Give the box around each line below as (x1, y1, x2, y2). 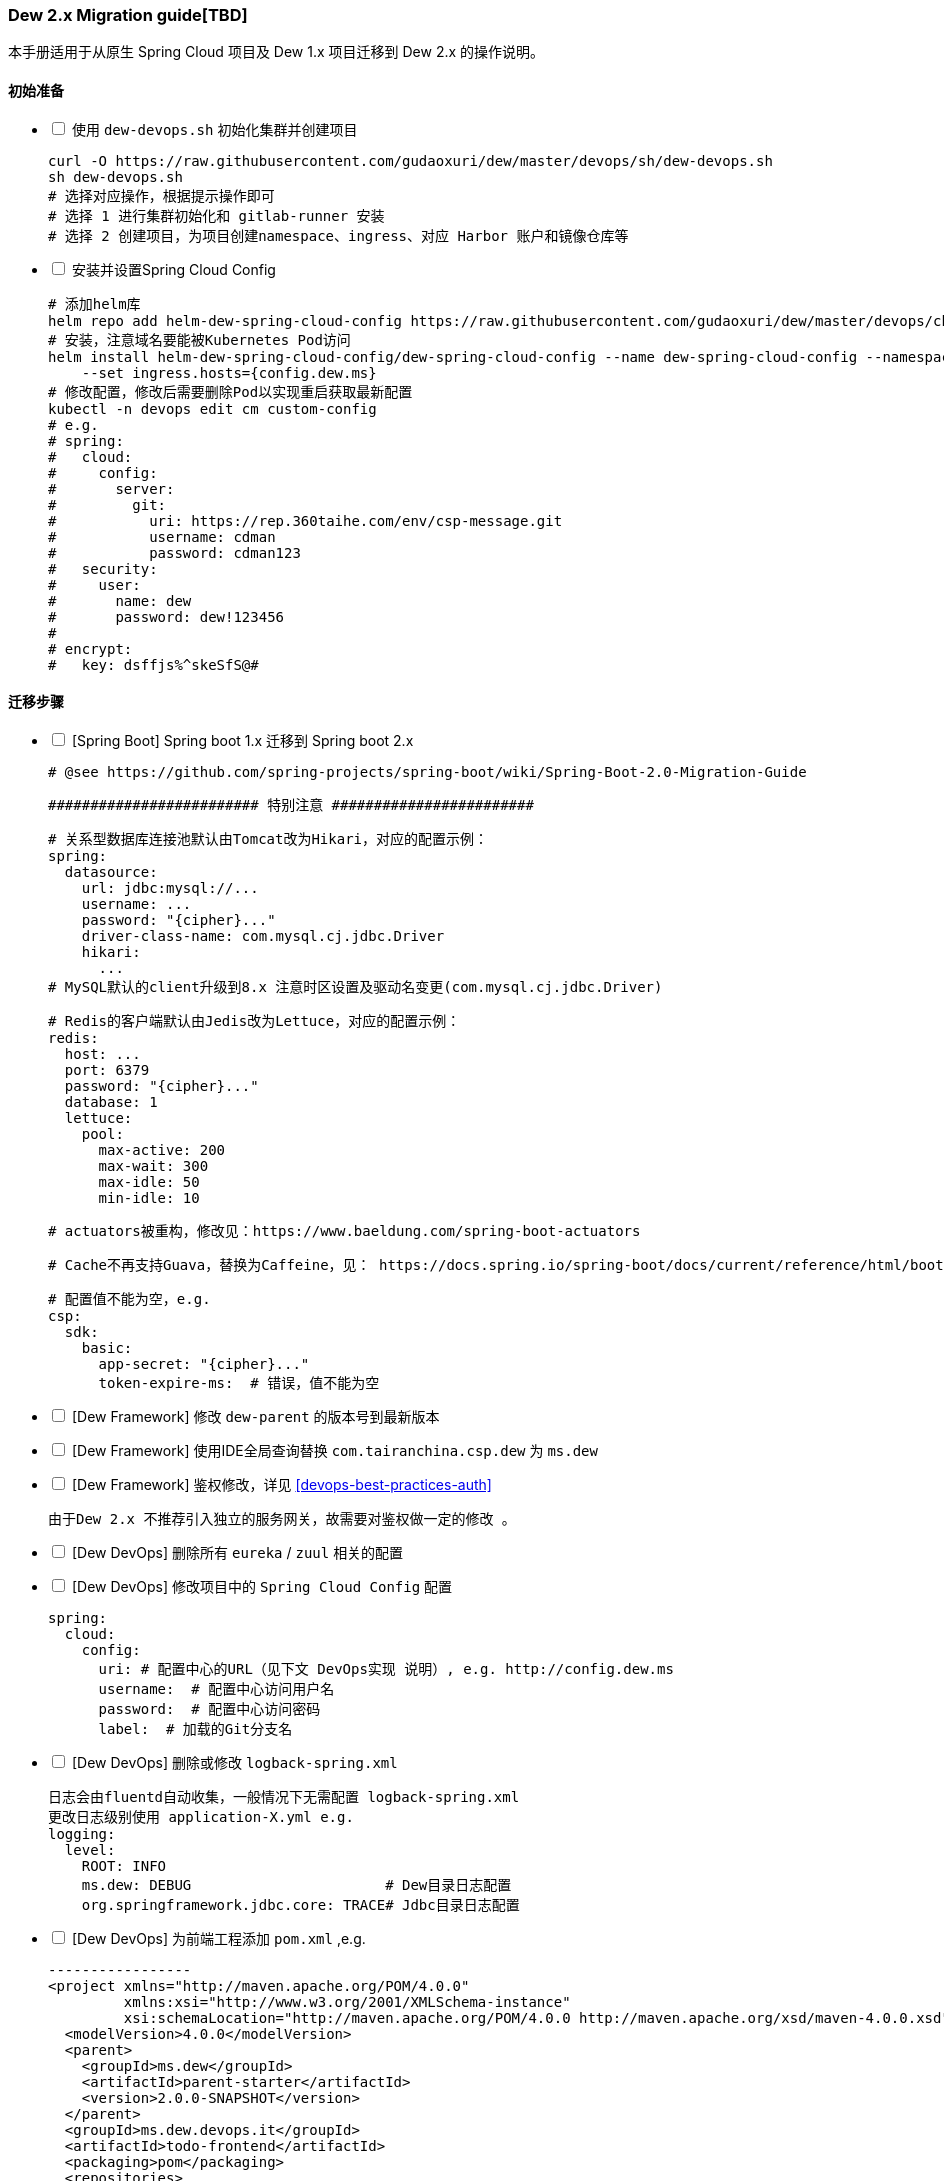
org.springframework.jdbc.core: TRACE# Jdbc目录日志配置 (81, 1896, 520, 1913)
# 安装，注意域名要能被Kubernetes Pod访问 (48, 331, 351, 348)
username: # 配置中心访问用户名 (98, 1680, 335, 1697)
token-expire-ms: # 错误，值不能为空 (98, 1374, 380, 1391)
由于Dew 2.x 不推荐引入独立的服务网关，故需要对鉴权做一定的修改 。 (48, 1510, 516, 1527)
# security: (48, 560, 158, 577)
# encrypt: (48, 640, 133, 657)
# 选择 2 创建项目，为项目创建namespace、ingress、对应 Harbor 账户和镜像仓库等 (48, 227, 629, 244)
